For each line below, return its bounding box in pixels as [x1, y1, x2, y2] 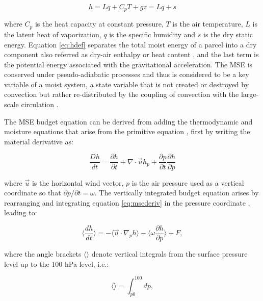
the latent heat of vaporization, [4, 29, 101, 39]
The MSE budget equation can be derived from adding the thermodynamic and [4, 116, 253, 127]
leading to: [4, 207, 37, 218]
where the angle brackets [4, 248, 82, 259]
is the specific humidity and [109, 29, 196, 39]
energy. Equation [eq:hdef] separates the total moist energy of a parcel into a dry [4, 39, 257, 49]
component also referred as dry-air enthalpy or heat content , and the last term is [4, 49, 259, 60]
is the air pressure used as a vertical [131, 177, 244, 188]
